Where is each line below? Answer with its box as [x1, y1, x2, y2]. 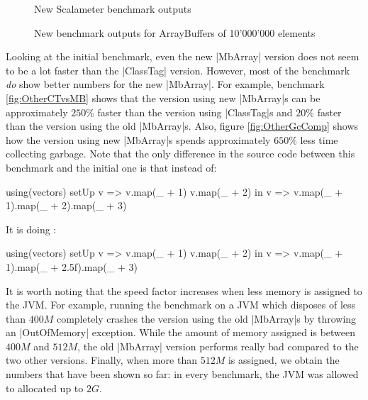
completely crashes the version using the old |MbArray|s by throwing [56, 311, 357, 326]
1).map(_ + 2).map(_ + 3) [6, 198, 127, 213]
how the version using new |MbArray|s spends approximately [6, 132, 271, 147]
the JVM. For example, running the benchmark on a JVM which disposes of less [6, 297, 356, 312]
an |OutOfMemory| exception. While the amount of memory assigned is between [6, 325, 356, 340]
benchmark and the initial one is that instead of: [6, 160, 217, 174]
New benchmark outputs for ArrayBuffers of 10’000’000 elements [34, 25, 316, 40]
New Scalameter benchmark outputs [34, 1, 191, 16]
